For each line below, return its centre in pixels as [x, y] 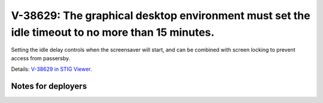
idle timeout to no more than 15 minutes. [113, 32]
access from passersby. [41, 58]
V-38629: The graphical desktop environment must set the [161, 15]
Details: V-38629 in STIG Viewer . [51, 69]
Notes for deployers [49, 86]
